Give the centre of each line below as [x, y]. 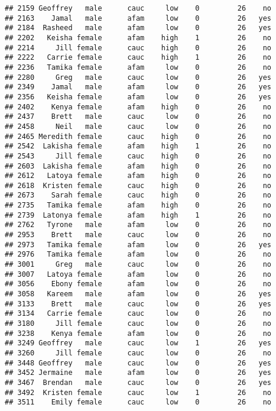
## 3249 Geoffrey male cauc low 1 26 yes [138, 343]
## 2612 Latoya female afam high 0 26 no [138, 176]
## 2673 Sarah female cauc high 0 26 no [138, 195]
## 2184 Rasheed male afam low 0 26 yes [138, 28]
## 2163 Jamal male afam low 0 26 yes [138, 18]
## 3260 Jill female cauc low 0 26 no [138, 353]
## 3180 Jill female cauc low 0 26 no [138, 323]
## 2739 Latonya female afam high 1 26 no [138, 215]
